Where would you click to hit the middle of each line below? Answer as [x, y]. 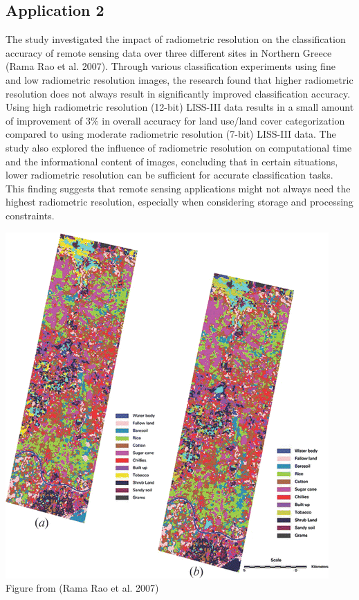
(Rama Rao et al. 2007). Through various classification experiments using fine [171, 66]
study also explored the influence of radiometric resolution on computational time [179, 147]
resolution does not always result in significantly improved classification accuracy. [178, 93]
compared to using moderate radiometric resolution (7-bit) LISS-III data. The [171, 134]
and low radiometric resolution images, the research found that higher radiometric [179, 79]
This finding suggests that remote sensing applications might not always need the [178, 188]
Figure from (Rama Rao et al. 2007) [82, 588]
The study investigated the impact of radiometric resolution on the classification [176, 39]
